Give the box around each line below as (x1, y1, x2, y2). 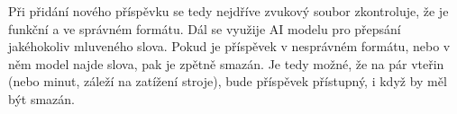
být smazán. (8, 89, 75, 108)
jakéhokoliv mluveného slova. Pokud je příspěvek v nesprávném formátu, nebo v (8, 37, 451, 56)
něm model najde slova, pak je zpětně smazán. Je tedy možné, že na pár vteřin (8, 54, 444, 73)
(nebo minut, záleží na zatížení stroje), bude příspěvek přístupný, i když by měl (8, 72, 447, 91)
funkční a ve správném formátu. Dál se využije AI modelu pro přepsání (8, 19, 401, 38)
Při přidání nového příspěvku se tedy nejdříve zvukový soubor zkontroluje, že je (8, 2, 449, 20)
